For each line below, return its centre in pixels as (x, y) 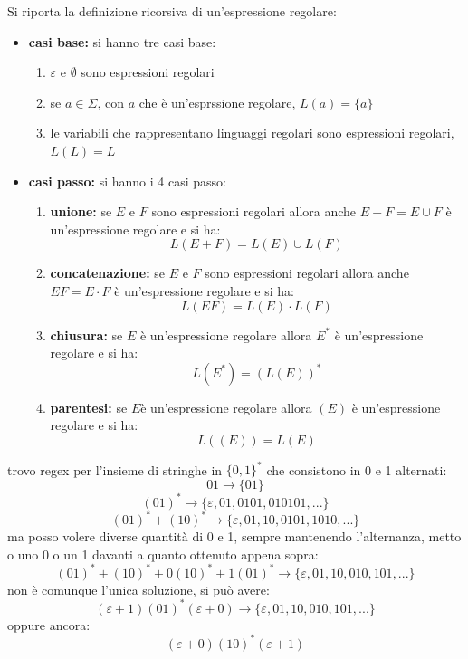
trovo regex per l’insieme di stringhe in (115, 469)
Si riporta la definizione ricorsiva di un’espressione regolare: (172, 11)
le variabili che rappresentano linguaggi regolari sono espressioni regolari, (252, 133)
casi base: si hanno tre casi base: (122, 41)
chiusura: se (86, 334)
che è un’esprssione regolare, (217, 102)
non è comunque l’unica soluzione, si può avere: (138, 589)
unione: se (81, 211)
